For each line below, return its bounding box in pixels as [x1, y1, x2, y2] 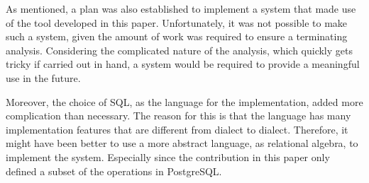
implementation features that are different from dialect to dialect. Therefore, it [6, 122, 348, 136]
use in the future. [6, 70, 81, 85]
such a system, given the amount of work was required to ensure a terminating [6, 29, 348, 44]
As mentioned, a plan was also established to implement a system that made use [6, 1, 356, 16]
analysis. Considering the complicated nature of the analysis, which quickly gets [6, 42, 353, 57]
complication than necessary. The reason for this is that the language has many [6, 108, 351, 123]
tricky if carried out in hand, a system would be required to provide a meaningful [6, 57, 360, 71]
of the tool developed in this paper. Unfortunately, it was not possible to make [6, 15, 348, 30]
